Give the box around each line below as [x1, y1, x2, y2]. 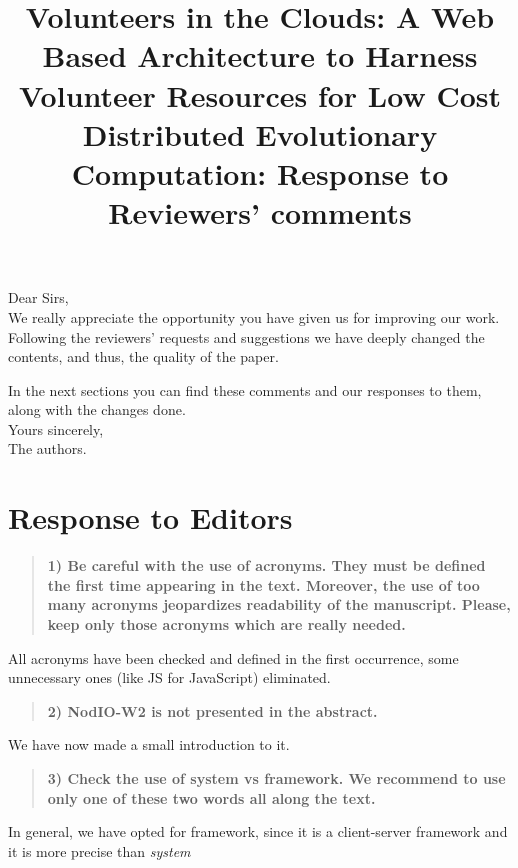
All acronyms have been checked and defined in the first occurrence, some [8, 647, 459, 668]
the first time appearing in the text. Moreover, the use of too [47, 574, 480, 595]
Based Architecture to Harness [42, 35, 478, 76]
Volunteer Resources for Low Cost [18, 74, 502, 115]
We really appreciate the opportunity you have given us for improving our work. [8, 306, 500, 327]
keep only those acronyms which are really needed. [47, 613, 406, 634]
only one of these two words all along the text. [47, 787, 376, 808]
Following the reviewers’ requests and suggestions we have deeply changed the [8, 326, 485, 347]
